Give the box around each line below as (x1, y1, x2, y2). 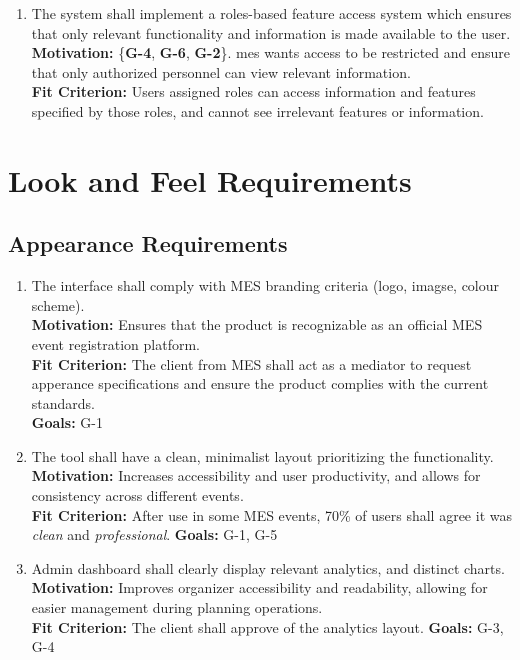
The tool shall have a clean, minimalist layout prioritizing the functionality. (31, 445, 494, 466)
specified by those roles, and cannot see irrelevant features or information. (31, 100, 484, 121)
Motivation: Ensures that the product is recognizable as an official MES (31, 314, 483, 335)
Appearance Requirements (8, 228, 288, 259)
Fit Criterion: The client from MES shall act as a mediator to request (31, 353, 472, 374)
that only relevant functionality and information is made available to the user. (31, 22, 511, 43)
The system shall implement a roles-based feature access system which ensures (31, 3, 512, 23)
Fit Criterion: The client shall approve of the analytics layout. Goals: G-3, (31, 616, 504, 637)
